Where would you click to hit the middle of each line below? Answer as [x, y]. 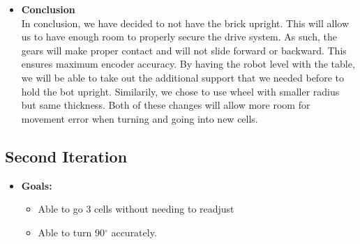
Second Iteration [66, 156]
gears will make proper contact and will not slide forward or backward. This [184, 50]
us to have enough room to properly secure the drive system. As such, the [179, 37]
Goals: [37, 185]
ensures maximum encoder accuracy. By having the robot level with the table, [188, 64]
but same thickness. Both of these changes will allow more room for [166, 105]
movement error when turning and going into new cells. [140, 118]
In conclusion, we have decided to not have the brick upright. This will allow [185, 23]
